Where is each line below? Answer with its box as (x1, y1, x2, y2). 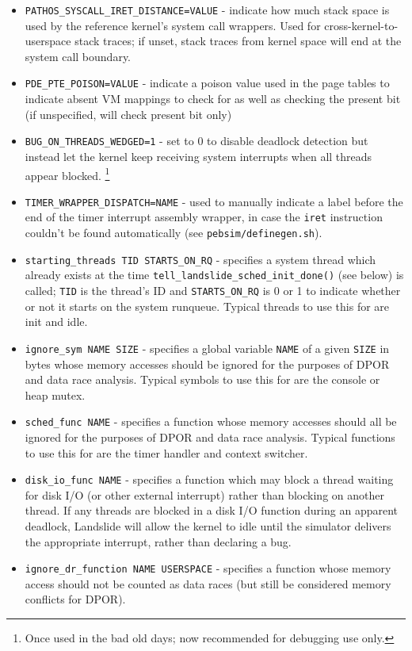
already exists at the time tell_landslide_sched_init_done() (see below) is (25, 266, 404, 283)
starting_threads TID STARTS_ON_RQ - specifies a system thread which (25, 251, 376, 267)
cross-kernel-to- (324, 17, 399, 33)
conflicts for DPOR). (25, 591, 126, 607)
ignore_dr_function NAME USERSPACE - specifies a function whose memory (25, 560, 391, 576)
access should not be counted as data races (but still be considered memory (25, 575, 391, 592)
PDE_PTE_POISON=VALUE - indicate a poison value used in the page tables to (25, 75, 390, 91)
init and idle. (25, 313, 88, 330)
